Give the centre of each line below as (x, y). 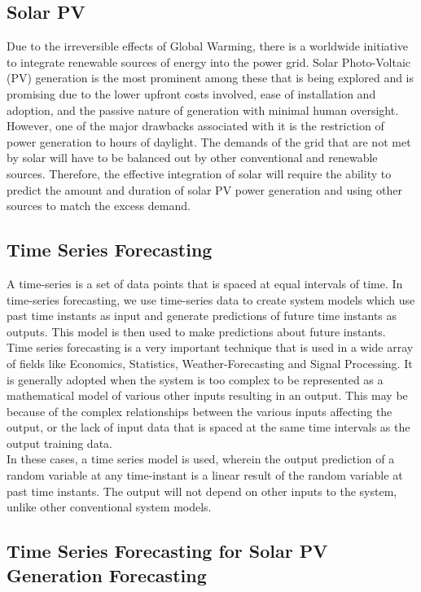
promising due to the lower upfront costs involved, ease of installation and (191, 93)
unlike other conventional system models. (109, 507)
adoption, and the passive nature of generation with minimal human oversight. (203, 110)
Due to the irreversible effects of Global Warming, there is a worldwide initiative (208, 46)
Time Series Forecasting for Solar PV (167, 551)
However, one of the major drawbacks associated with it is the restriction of (195, 126)
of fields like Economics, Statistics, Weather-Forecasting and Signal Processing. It (210, 363)
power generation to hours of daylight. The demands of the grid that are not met (209, 141)
